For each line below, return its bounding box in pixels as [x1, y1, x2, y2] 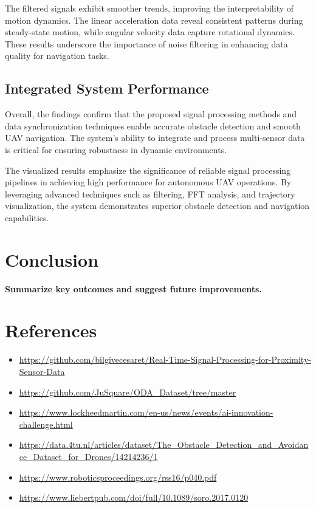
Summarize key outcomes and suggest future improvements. [5, 282, 262, 295]
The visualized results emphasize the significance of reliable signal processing [5, 163, 291, 176]
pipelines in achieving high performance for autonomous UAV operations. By [5, 176, 292, 188]
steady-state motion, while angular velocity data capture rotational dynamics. [5, 26, 295, 38]
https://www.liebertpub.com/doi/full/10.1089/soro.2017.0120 [19, 491, 249, 504]
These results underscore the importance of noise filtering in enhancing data [5, 37, 288, 50]
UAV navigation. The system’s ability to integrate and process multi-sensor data [5, 131, 305, 144]
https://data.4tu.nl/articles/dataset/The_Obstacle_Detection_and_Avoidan [19, 438, 309, 451]
